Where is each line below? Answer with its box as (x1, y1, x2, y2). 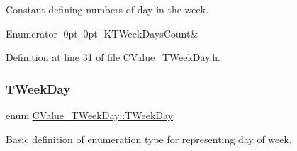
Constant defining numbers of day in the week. (6, 2, 209, 16)
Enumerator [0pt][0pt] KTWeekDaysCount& (6, 26, 198, 40)
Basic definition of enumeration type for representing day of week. (6, 131, 292, 146)
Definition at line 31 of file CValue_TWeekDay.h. (6, 50, 220, 65)
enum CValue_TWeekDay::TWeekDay (6, 108, 174, 122)
